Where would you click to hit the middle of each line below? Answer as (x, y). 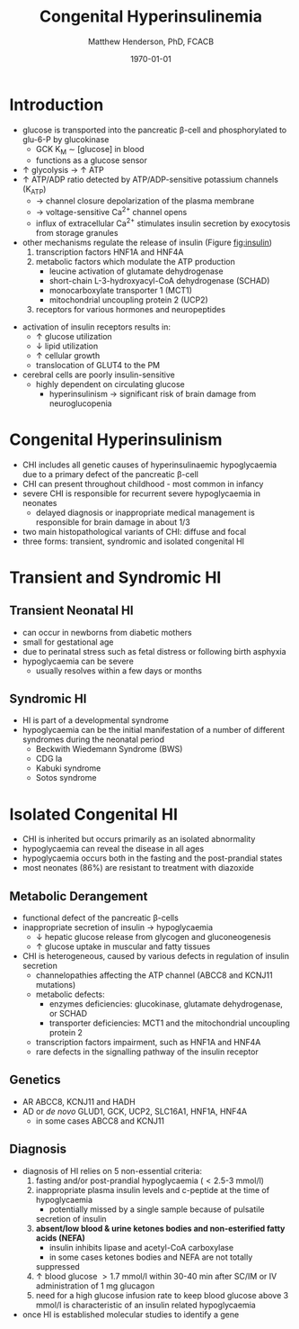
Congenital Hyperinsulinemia (151, 17)
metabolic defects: (70, 994)
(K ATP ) (34, 190)
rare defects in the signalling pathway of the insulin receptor (147, 1052)
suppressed (58, 1266)
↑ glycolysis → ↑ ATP (63, 170)
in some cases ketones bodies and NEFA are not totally (151, 1257)
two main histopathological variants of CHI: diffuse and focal (134, 531)
